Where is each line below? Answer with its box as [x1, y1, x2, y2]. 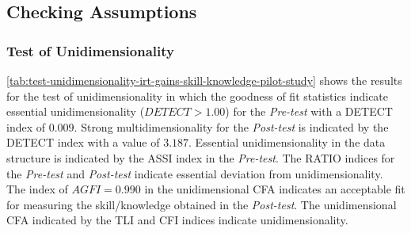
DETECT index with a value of [6, 134, 160, 151]
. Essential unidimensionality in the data [188, 134, 386, 151]
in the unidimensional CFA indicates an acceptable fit [144, 181, 405, 197]
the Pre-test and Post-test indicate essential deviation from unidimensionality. [6, 165, 383, 181]
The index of [6, 181, 68, 197]
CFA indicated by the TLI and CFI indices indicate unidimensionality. [6, 212, 348, 228]
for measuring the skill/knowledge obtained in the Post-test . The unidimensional [6, 196, 397, 212]
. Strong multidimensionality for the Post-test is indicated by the [74, 118, 389, 135]
